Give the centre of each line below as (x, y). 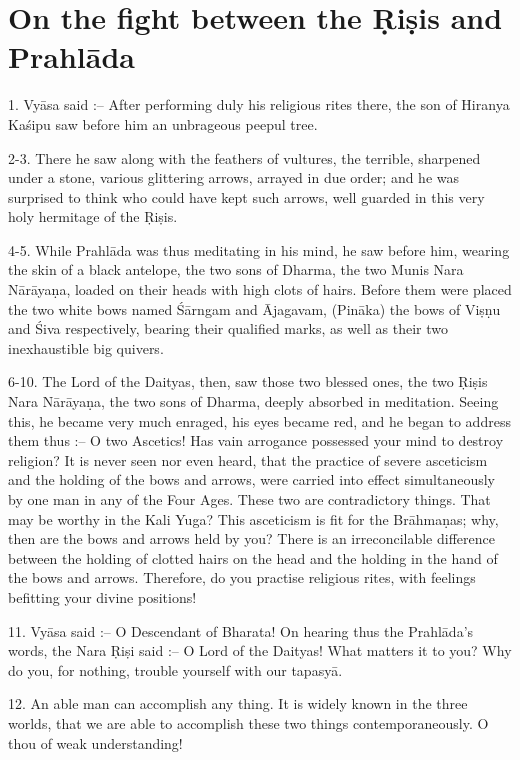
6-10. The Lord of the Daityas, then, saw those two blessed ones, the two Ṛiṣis (248, 381)
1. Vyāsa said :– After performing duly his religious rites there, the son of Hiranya (259, 104)
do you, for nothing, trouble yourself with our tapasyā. (175, 669)
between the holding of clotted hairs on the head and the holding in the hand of (253, 557)
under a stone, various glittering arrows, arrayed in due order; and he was (234, 177)
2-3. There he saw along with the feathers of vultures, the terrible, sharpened (244, 157)
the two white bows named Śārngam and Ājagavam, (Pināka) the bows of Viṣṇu (254, 308)
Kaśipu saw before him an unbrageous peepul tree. (163, 123)
